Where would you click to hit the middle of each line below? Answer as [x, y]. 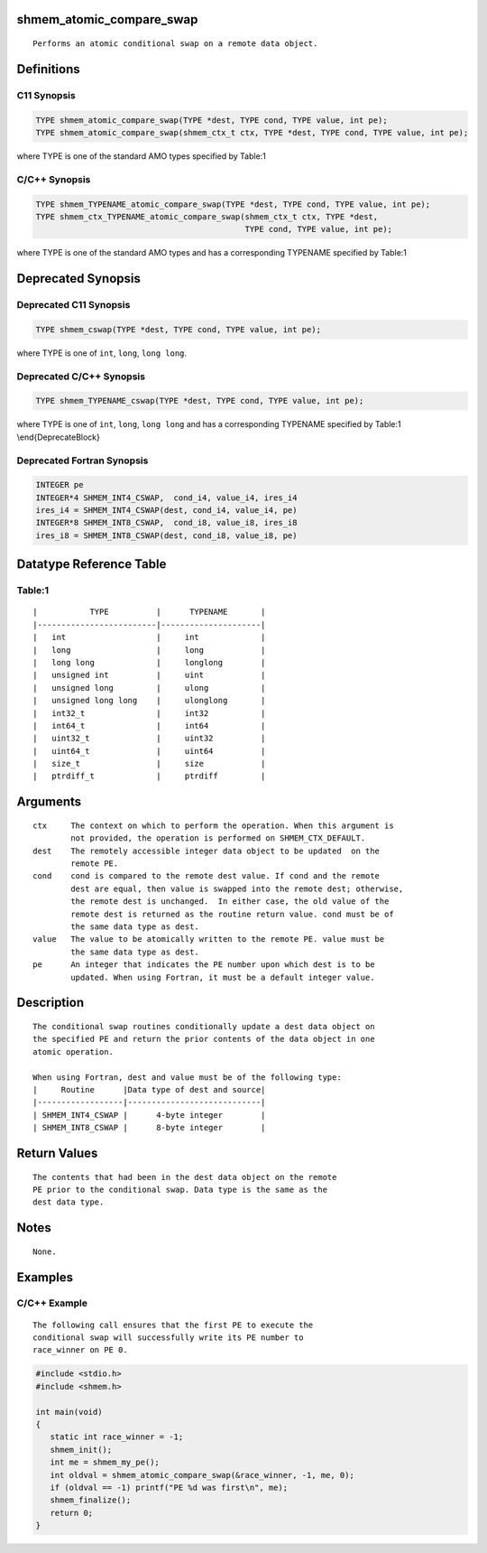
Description [51, 1003]
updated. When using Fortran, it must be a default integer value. [223, 977]
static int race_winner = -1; [117, 1437]
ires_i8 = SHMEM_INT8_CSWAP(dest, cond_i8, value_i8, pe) [166, 535]
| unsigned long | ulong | [149, 688]
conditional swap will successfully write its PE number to [168, 1338]
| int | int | [149, 637]
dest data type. [69, 1202]
